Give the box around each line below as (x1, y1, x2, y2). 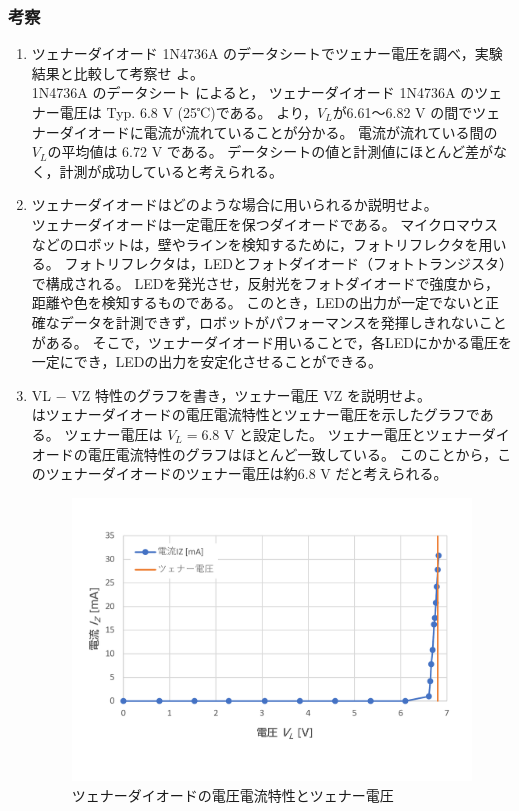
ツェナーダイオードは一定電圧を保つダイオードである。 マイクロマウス (31, 213, 499, 234)
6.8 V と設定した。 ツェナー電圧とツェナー (201, 423, 482, 444)
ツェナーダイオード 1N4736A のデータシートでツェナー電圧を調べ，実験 (31, 43, 503, 64)
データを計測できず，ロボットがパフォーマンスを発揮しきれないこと (59, 311, 507, 332)
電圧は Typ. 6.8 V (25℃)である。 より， (59, 102, 317, 122)
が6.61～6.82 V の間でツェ (332, 102, 501, 122)
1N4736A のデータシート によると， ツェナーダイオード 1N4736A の (31, 82, 475, 103)
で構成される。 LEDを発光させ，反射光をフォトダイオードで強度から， (31, 272, 500, 293)
